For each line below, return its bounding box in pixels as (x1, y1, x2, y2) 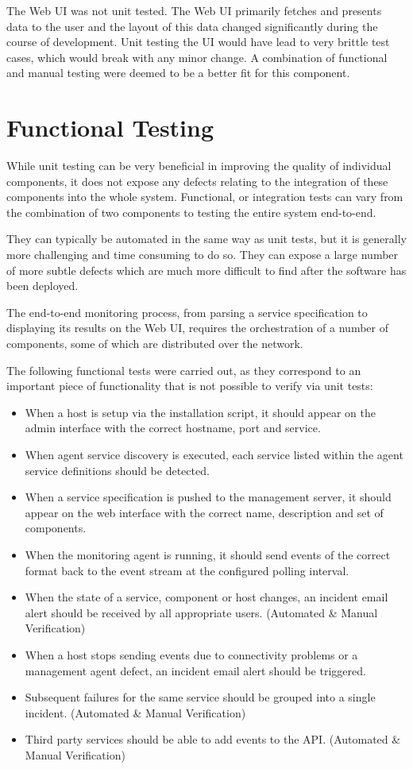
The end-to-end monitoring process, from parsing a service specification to (6, 303, 368, 320)
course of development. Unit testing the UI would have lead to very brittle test (6, 33, 390, 50)
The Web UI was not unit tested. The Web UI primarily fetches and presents (6, 2, 382, 18)
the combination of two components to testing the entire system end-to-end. (6, 203, 376, 220)
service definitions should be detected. (25, 462, 210, 478)
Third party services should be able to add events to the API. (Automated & (25, 731, 401, 748)
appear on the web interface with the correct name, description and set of (25, 504, 384, 520)
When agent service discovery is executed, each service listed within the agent (25, 446, 403, 462)
